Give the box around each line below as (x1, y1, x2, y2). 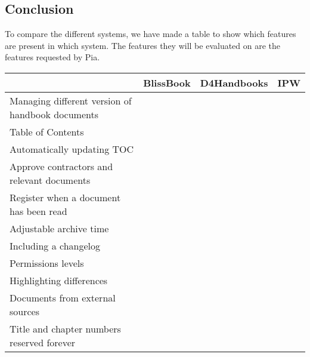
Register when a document (10, 190, 121, 204)
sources (10, 304, 39, 318)
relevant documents (10, 173, 91, 187)
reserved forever (10, 335, 76, 349)
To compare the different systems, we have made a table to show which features (5, 27, 296, 40)
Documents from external (10, 290, 116, 304)
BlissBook (143, 75, 191, 90)
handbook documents (10, 107, 99, 121)
